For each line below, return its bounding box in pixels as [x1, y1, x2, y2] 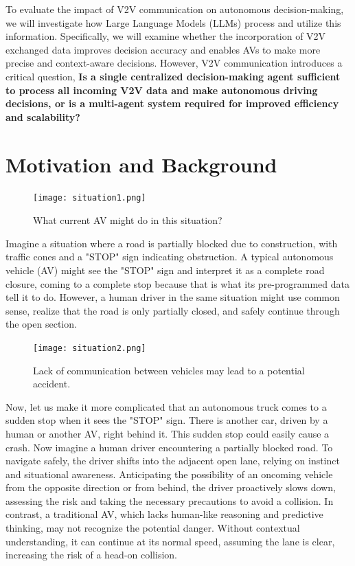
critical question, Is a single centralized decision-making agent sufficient [5, 69, 341, 83]
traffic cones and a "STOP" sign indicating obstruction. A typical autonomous [5, 249, 334, 264]
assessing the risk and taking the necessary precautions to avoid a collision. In [5, 493, 334, 508]
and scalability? [5, 109, 80, 124]
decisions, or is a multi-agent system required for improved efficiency [5, 96, 339, 111]
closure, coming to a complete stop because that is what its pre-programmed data [5, 276, 350, 291]
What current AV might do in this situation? [33, 213, 222, 227]
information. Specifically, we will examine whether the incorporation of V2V [5, 29, 326, 43]
